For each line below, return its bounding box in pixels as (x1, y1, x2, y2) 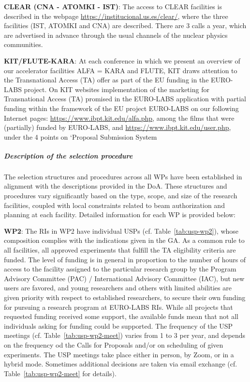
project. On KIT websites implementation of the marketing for (24, 84, 209, 94)
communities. (4, 39, 43, 49)
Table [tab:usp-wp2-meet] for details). (4, 368, 117, 378)
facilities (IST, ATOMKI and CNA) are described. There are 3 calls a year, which (4, 20, 247, 31)
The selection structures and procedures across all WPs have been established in (4, 171, 242, 181)
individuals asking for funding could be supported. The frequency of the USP (4, 320, 233, 331)
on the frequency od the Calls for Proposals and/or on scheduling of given (4, 339, 223, 350)
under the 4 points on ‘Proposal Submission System (4, 131, 157, 142)
